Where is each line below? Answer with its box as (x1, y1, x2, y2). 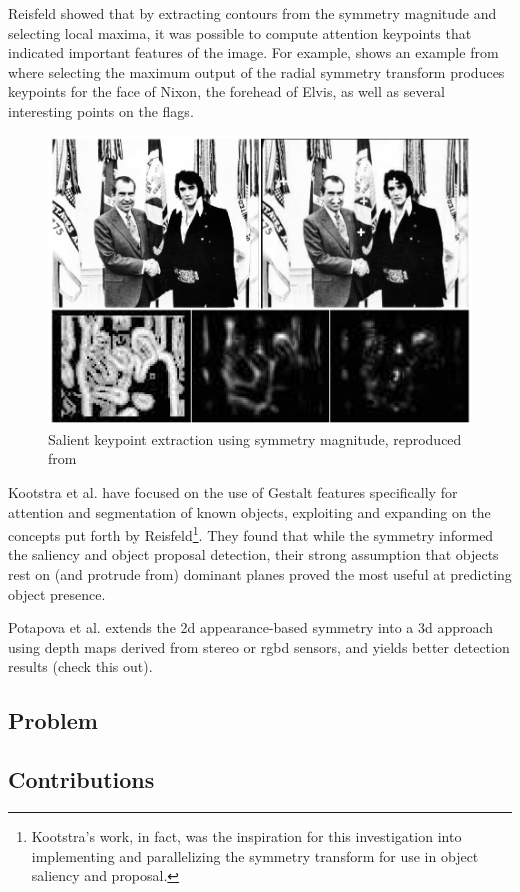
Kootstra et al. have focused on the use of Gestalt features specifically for (8, 481, 458, 502)
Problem (8, 705, 98, 736)
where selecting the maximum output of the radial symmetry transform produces (8, 61, 505, 82)
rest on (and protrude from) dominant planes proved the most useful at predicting (8, 564, 512, 585)
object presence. (8, 583, 106, 604)
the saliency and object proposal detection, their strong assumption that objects (8, 544, 499, 565)
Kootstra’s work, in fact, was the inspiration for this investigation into (31, 825, 462, 846)
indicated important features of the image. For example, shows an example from (8, 42, 499, 63)
